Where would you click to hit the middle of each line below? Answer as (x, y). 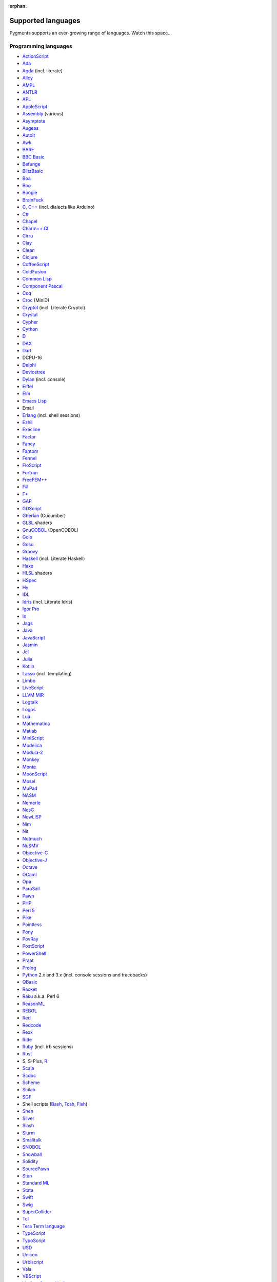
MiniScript (33, 738)
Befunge (31, 164)
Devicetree (34, 372)
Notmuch (32, 838)
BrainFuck (33, 199)
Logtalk (30, 702)
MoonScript (35, 774)
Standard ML (36, 1183)
